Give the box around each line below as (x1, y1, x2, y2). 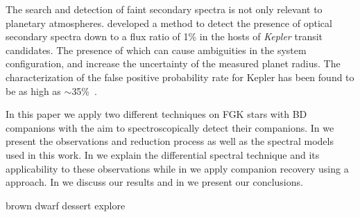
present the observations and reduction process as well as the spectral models (6, 134, 334, 148)
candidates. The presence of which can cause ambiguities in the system (6, 42, 307, 57)
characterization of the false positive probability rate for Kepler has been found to (6, 69, 354, 84)
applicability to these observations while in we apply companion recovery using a (6, 161, 349, 175)
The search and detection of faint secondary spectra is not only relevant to (6, 2, 323, 16)
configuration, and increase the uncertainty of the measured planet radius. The (6, 56, 341, 71)
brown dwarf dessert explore (6, 198, 126, 212)
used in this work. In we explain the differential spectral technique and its (6, 147, 320, 162)
